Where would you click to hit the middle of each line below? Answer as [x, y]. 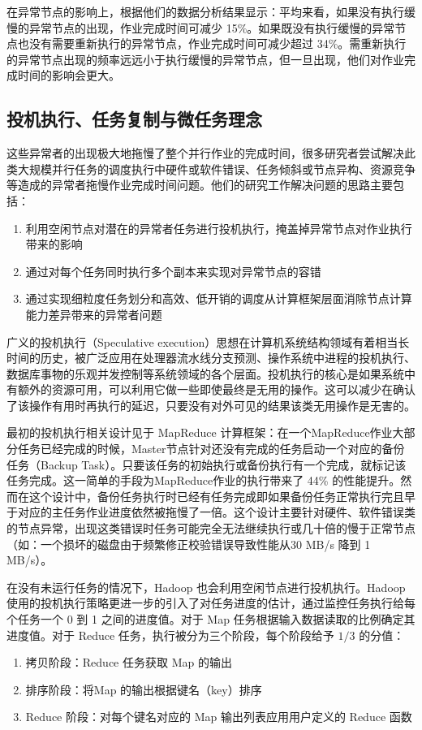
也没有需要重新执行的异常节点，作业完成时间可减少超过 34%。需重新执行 [212, 43]
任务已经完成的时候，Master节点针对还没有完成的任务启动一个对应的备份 [211, 449]
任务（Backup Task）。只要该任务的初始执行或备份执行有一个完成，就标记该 [207, 464]
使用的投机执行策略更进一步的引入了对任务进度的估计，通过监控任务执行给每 [211, 603]
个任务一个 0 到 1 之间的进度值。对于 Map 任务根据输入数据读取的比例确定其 [211, 619]
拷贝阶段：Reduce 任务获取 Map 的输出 [129, 662]
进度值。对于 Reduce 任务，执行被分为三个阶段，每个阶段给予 [170, 635]
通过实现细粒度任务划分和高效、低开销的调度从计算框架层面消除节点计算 [219, 298]
